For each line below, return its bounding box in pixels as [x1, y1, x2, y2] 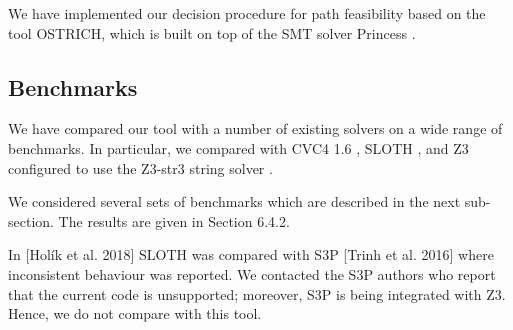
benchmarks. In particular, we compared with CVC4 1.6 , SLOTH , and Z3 [8, 137, 469, 158]
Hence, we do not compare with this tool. [8, 303, 262, 324]
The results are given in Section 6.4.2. [58, 210, 290, 231]
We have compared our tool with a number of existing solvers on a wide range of [8, 118, 503, 139]
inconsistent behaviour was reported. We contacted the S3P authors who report [8, 263, 496, 284]
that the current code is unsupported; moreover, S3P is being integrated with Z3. [8, 283, 506, 304]
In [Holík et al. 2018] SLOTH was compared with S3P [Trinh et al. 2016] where [8, 244, 494, 265]
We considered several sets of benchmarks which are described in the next [8, 191, 461, 212]
